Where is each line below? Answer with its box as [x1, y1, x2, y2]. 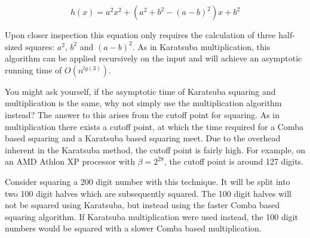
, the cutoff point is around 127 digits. [164, 155, 304, 168]
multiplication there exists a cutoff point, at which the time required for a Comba [5, 120, 304, 132]
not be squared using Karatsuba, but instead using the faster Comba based [5, 199, 280, 211]
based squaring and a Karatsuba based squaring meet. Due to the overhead [5, 132, 281, 144]
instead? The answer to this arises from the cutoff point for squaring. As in [5, 108, 280, 120]
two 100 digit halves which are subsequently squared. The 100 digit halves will [5, 187, 291, 199]
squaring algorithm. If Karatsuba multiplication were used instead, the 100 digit [5, 210, 298, 222]
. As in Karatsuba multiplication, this [132, 40, 271, 52]
